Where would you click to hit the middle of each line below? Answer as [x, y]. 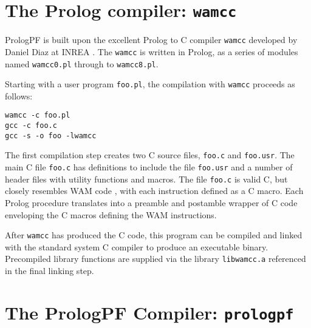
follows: [19, 95]
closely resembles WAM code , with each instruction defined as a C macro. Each [154, 191]
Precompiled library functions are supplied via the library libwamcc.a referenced [155, 259]
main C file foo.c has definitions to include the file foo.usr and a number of [149, 167]
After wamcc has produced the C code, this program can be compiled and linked [154, 235]
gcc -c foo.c [31, 126]
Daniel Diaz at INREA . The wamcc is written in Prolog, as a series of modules [152, 51]
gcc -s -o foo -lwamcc [51, 136]
